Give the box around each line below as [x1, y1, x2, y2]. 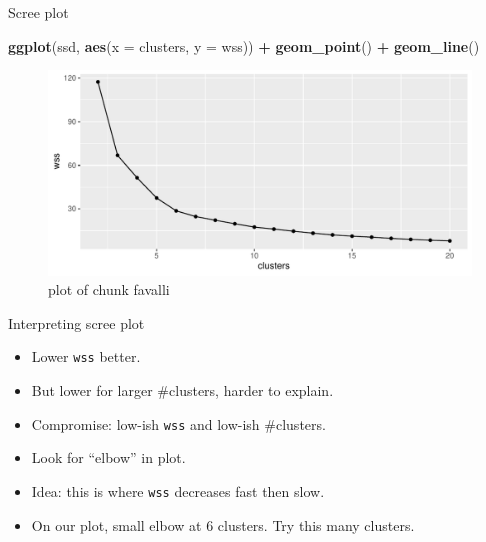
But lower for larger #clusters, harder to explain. [31, 380, 334, 400]
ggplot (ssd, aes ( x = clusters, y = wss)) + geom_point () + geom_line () [8, 35, 480, 56]
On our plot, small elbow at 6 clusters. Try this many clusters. [31, 514, 415, 535]
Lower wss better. [31, 346, 141, 367]
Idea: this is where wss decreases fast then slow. [31, 480, 325, 501]
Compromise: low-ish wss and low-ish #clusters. [31, 413, 326, 434]
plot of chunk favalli [48, 279, 170, 300]
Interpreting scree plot [8, 312, 145, 333]
